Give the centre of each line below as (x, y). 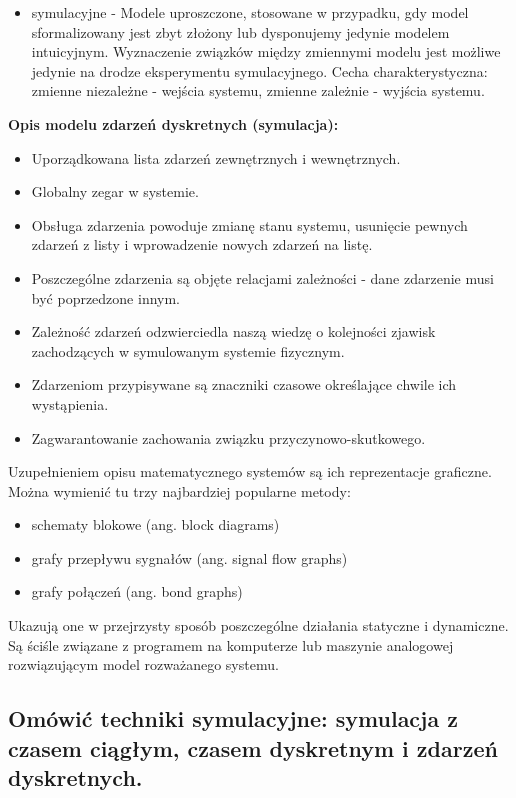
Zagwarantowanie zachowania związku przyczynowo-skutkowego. (228, 437)
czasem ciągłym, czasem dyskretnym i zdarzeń (253, 747)
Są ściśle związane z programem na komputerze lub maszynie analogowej (231, 644)
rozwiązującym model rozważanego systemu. (143, 664)
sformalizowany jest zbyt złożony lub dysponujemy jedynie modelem (240, 31)
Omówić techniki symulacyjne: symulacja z (233, 718)
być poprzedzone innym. (106, 297)
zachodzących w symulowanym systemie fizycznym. (188, 350)
